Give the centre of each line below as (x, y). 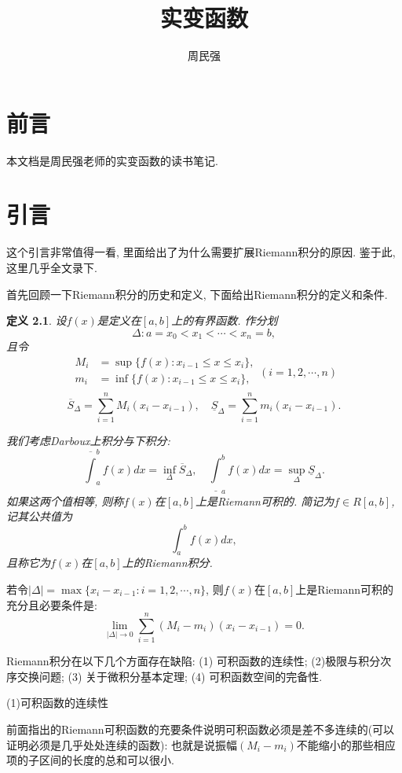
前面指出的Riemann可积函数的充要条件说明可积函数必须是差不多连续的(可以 (201, 729)
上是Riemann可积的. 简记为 (265, 501)
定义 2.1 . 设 (37, 320)
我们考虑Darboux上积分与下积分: (88, 441)
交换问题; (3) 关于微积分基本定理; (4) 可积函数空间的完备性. (170, 676)
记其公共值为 (39, 516)
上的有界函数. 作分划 (225, 320)
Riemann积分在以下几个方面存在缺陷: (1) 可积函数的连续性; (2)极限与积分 (194, 661)
